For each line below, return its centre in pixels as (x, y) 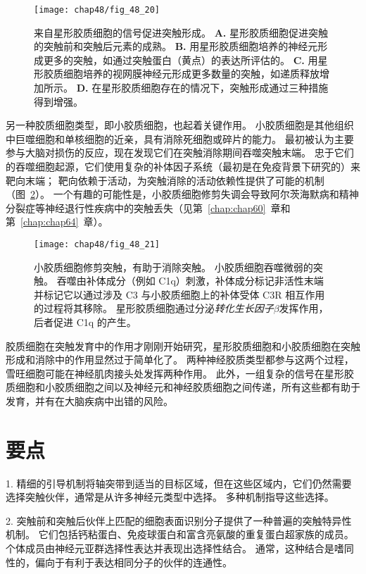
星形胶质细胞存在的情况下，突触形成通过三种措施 (215, 88)
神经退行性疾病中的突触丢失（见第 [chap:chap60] (155, 207)
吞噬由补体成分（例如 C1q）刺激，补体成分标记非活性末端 (190, 281)
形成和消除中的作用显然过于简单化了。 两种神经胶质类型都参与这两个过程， (180, 360)
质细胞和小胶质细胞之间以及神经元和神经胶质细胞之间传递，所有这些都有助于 (183, 387)
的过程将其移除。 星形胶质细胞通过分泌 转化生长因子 (154, 308)
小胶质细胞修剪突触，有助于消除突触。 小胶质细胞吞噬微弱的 (173, 267)
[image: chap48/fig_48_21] (97, 244)
